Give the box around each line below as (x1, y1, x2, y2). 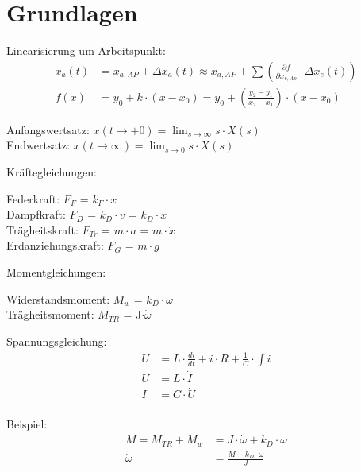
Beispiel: (6, 416, 48, 432)
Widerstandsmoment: (6, 290, 110, 307)
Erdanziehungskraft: (6, 237, 104, 253)
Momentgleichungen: (6, 263, 106, 280)
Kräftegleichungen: (6, 163, 98, 180)
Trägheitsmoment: (6, 306, 94, 323)
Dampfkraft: (6, 206, 66, 222)
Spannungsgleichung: (6, 332, 107, 349)
